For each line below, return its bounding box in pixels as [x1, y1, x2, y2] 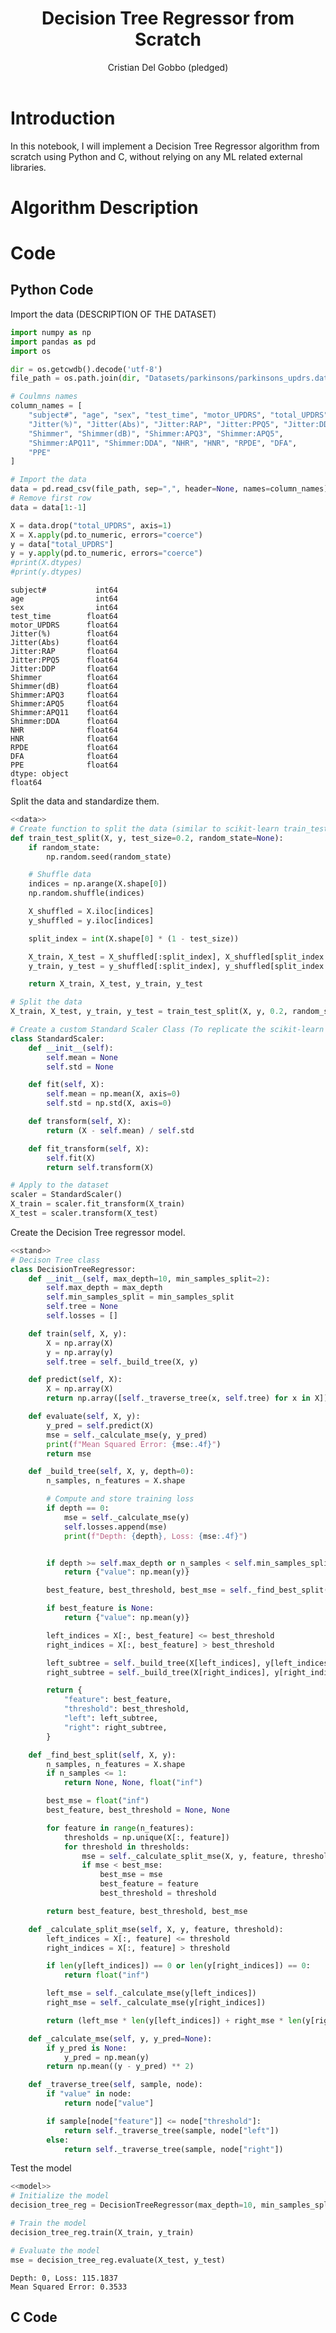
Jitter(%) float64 [10, 629, 118, 639]
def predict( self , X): [28, 1375, 123, 1385]
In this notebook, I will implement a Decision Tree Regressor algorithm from [10, 140, 320, 152]
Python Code [10, 282, 94, 299]
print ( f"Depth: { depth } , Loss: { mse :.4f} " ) [63, 1531, 248, 1541]
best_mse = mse [99, 1870, 163, 1880]
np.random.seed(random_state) [46, 852, 172, 862]
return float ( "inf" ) [63, 1970, 150, 1981]
